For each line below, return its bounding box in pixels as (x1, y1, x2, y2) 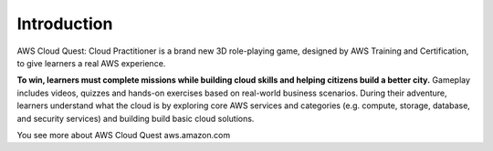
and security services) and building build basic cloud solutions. (16, 113, 255, 124)
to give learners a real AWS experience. (16, 57, 166, 68)
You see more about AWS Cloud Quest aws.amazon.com (16, 129, 231, 140)
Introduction (16, 14, 113, 34)
